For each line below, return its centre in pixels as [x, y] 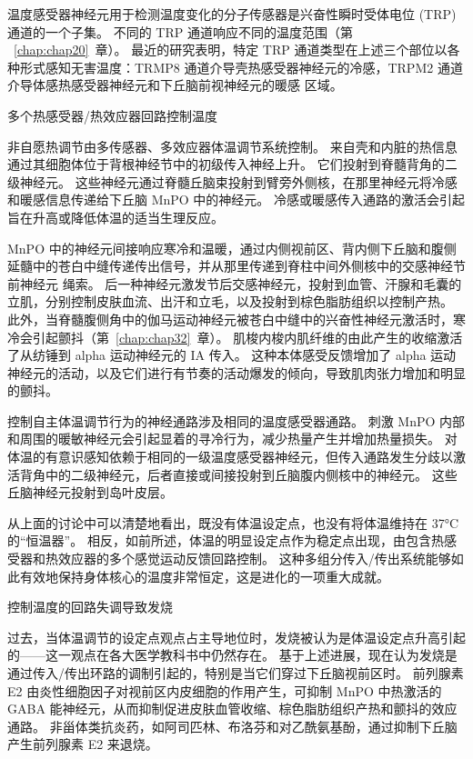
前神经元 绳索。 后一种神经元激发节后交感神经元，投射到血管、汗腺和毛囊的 [235, 283]
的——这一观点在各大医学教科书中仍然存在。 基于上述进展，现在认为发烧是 [232, 655]
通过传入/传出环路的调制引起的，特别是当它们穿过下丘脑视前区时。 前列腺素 [236, 673]
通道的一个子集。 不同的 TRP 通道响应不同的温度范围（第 [180, 31]
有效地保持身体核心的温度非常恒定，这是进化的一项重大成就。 [204, 576]
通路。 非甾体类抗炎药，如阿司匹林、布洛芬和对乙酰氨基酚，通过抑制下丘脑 [232, 726]
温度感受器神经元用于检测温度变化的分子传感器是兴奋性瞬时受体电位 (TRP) [232, 14]
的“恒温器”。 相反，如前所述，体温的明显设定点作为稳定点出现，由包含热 [226, 540]
